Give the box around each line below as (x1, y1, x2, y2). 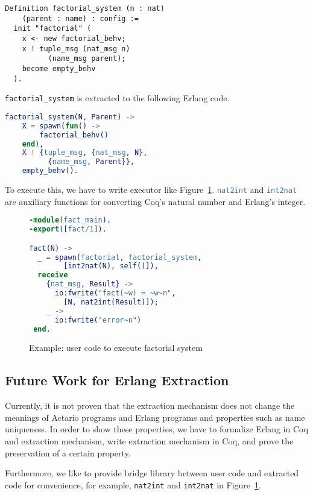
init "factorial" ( (13, 24, 92, 33)
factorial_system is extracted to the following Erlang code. (5, 92, 230, 104)
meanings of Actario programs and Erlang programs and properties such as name (5, 411, 305, 423)
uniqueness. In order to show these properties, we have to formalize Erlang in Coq (5, 423, 308, 435)
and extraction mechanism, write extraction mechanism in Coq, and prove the (5, 435, 294, 447)
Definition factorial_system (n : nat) (5, 4, 165, 13)
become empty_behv (22, 64, 96, 73)
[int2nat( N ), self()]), (63, 262, 159, 271)
